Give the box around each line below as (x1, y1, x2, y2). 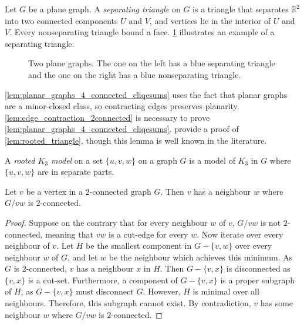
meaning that (45, 228, 93, 240)
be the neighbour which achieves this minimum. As (109, 250, 293, 263)
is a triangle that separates (192, 3, 289, 15)
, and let (67, 250, 98, 263)
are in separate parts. (37, 165, 114, 178)
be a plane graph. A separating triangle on (28, 3, 181, 15)
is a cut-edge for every (109, 228, 188, 240)
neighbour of (5, 239, 50, 252)
